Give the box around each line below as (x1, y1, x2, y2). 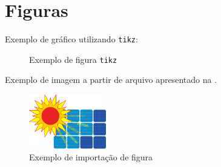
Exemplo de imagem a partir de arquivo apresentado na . (5, 73, 217, 86)
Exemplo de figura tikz (29, 53, 117, 65)
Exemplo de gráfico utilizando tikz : (5, 33, 138, 45)
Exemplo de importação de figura (29, 151, 153, 163)
